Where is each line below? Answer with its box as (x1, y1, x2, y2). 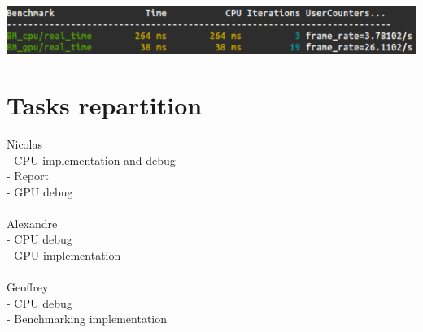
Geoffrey (7, 278, 49, 295)
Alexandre (7, 214, 58, 231)
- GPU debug (7, 183, 73, 200)
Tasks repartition (7, 88, 203, 121)
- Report (7, 167, 49, 184)
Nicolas (7, 135, 43, 152)
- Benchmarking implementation (7, 310, 168, 327)
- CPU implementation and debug (7, 151, 176, 168)
